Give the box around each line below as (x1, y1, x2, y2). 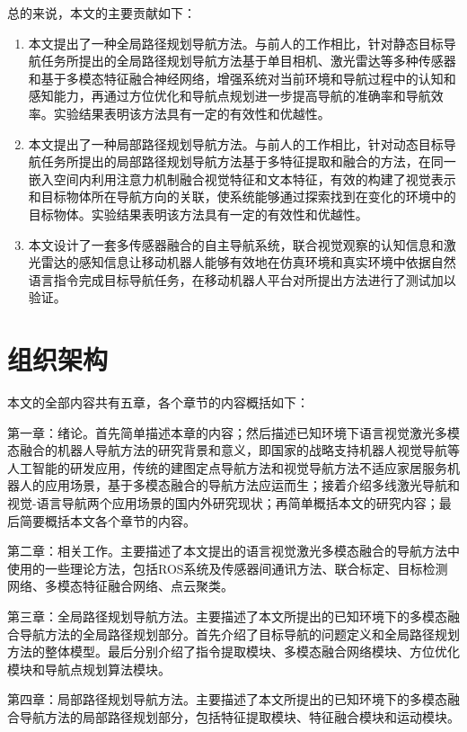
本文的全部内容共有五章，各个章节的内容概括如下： (7, 393, 309, 412)
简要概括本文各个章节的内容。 (19, 511, 196, 530)
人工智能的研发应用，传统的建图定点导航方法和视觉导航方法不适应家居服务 (7, 458, 447, 477)
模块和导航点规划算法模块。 (7, 659, 171, 678)
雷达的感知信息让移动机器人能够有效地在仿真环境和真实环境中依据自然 (40, 253, 456, 272)
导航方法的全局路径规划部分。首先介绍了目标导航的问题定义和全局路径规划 (19, 624, 460, 643)
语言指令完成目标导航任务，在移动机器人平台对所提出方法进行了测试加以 (28, 270, 456, 289)
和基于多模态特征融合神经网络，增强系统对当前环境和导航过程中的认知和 (28, 68, 456, 87)
